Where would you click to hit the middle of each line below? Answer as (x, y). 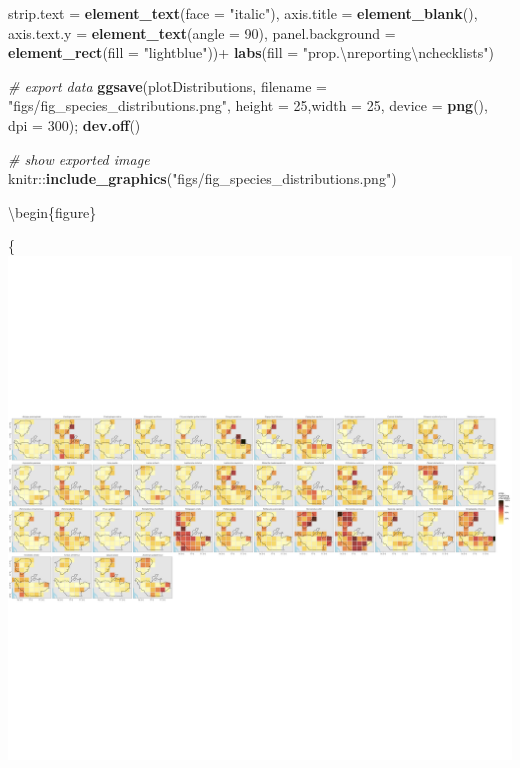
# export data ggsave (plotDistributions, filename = (167, 85)
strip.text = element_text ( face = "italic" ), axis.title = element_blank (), (243, 13)
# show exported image (79, 158)
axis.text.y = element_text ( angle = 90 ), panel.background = (202, 32)
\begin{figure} (52, 211)
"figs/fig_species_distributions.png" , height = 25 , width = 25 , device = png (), (248, 105)
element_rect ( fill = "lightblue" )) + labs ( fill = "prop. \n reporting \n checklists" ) (251, 52)
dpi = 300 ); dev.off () (74, 124)
